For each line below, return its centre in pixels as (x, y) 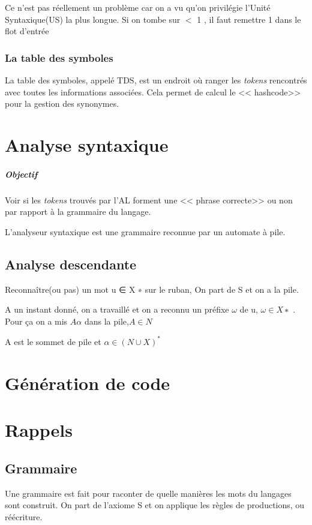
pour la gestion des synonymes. (62, 103)
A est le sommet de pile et (53, 341)
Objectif (21, 174)
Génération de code (88, 382)
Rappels (39, 430)
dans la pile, (106, 321)
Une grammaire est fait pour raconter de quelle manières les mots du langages (148, 493)
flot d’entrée (27, 31)
